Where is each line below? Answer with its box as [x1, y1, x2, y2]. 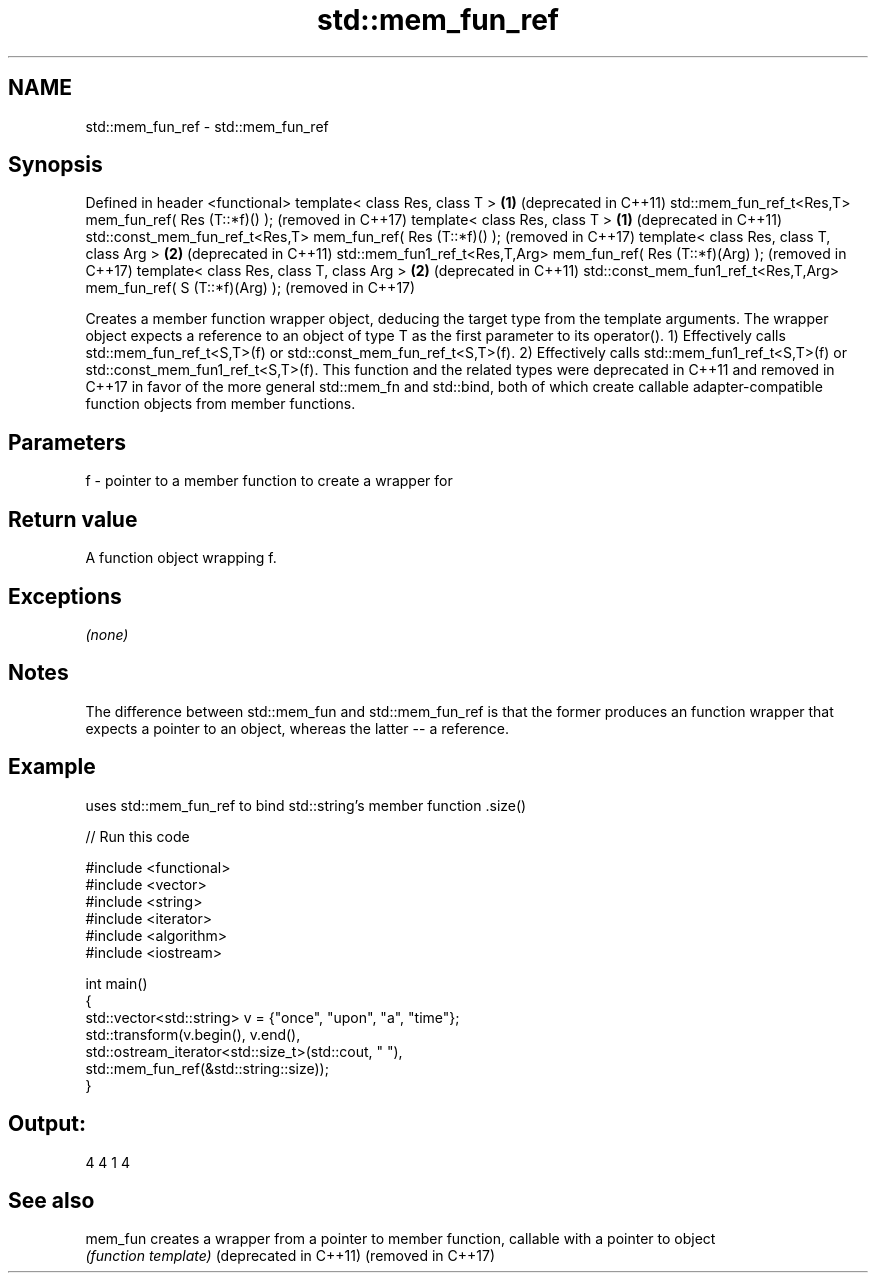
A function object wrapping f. [85, 549, 277, 567]
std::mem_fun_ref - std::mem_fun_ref [85, 117, 329, 135]
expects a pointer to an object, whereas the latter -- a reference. [85, 719, 509, 737]
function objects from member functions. [85, 395, 356, 413]
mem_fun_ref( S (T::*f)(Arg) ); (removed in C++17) [85, 279, 416, 297]
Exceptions [8, 583, 122, 609]
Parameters [8, 429, 126, 455]
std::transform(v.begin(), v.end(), [85, 1025, 301, 1043]
